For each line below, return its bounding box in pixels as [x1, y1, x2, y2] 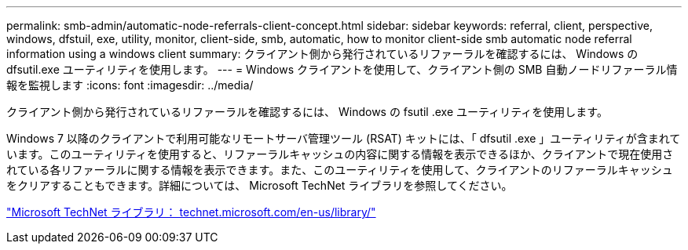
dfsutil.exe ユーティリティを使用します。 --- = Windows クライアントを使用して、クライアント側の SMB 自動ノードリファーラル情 [6, 63, 678, 76]
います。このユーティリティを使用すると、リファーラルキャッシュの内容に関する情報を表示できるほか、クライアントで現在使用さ [6, 147, 674, 161]
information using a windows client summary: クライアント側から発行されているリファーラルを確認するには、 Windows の [6, 47, 639, 60]
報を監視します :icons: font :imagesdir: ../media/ [6, 78, 254, 92]
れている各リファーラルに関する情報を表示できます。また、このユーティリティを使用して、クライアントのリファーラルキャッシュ [6, 163, 673, 176]
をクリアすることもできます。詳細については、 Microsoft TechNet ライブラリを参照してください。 [6, 179, 513, 192]
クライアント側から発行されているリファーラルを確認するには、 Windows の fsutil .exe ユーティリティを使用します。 [6, 105, 608, 118]
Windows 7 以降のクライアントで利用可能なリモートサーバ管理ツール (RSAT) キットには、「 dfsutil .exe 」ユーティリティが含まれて [6, 132, 681, 145]
